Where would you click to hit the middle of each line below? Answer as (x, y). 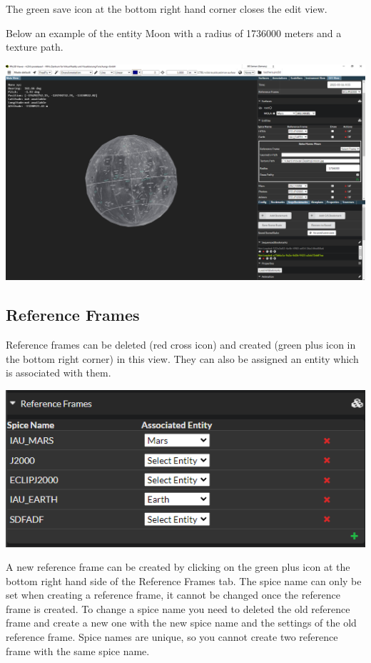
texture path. (35, 47)
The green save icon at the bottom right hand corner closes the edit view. (167, 9)
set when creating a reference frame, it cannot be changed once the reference (173, 595)
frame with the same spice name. (78, 650)
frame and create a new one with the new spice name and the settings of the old (181, 623)
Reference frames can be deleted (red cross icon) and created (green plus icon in (181, 345)
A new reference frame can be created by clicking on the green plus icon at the (178, 567)
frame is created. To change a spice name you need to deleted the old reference (178, 608)
